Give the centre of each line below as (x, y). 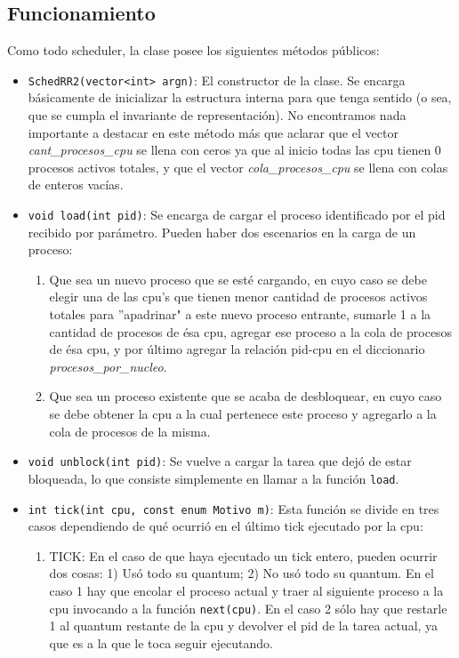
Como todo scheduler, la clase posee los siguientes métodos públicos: (193, 50)
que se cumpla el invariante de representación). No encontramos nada (217, 115)
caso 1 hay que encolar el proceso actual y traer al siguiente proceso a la (246, 590)
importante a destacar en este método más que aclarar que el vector (213, 132)
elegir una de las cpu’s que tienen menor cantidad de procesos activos (238, 297)
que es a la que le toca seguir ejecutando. (161, 642)
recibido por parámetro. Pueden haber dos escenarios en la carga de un (222, 232)
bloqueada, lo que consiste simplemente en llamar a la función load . (213, 478)
